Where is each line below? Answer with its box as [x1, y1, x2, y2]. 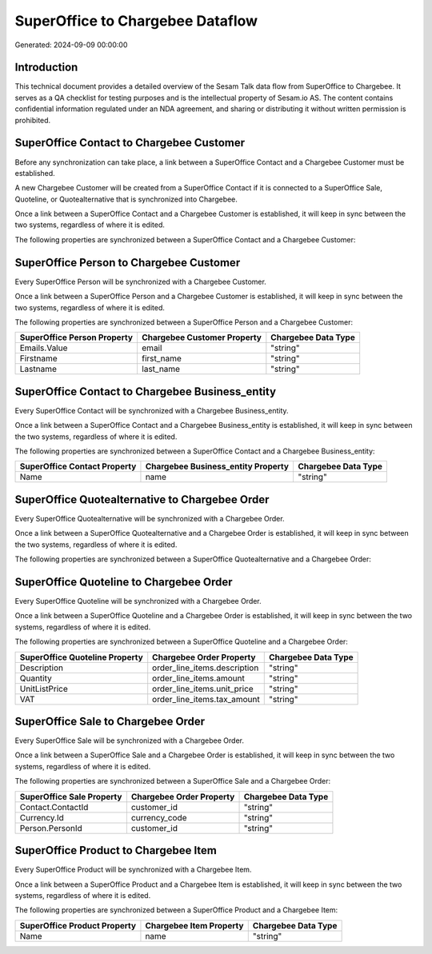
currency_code [130, 812, 187, 823]
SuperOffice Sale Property [19, 791, 122, 802]
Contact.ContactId [19, 801, 89, 812]
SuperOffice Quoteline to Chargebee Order [14, 575, 233, 589]
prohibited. [14, 115, 51, 125]
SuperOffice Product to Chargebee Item [14, 844, 218, 857]
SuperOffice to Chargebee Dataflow [14, 12, 258, 30]
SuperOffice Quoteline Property [19, 652, 143, 663]
